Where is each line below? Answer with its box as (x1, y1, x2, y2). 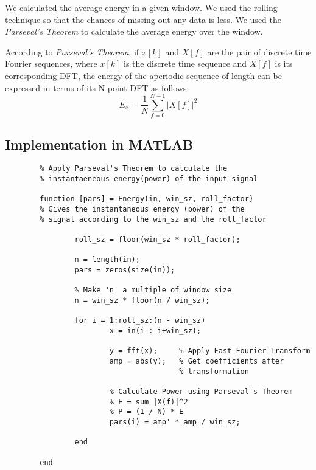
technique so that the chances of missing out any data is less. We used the (5, 13, 282, 26)
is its (275, 57, 293, 70)
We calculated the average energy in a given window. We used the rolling (5, 1, 278, 13)
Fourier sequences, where (5, 57, 97, 70)
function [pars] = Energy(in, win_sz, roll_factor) (40, 195, 254, 204)
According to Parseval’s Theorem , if (5, 45, 139, 58)
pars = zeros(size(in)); (74, 266, 175, 275)
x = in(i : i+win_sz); (109, 326, 202, 335)
